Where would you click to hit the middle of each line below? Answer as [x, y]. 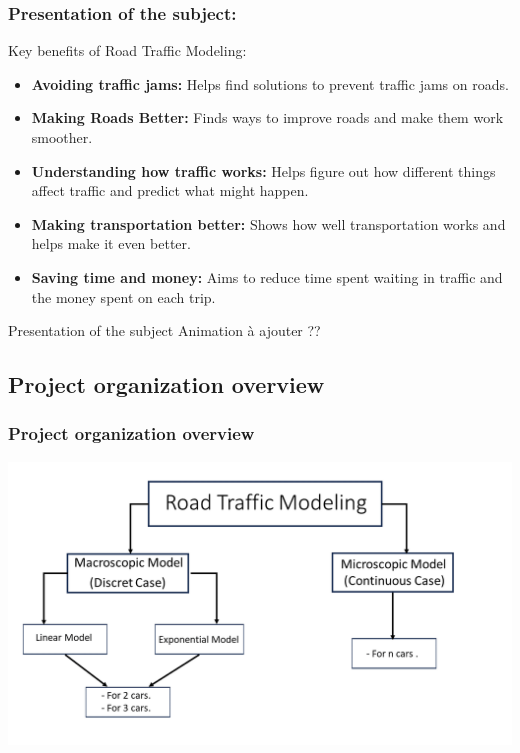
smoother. [62, 137]
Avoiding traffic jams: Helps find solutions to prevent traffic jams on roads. [270, 83]
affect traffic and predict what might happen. [170, 190]
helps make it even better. [111, 243]
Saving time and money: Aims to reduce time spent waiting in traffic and [267, 276]
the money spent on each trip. [123, 296]
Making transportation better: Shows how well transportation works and [268, 223]
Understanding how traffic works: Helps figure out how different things [263, 170]
